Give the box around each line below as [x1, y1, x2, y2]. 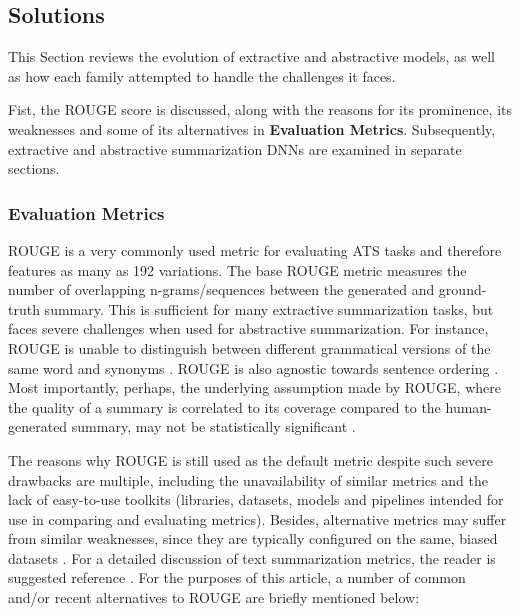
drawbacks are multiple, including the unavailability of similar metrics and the [8, 469, 488, 490]
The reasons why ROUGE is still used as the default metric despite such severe [8, 449, 494, 470]
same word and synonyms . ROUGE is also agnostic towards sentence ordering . [8, 357, 499, 378]
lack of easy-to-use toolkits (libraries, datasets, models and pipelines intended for [8, 489, 504, 510]
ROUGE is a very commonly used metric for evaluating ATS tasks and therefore [8, 239, 502, 260]
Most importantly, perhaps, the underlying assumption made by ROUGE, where [8, 377, 501, 398]
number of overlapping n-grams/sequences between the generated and [8, 279, 435, 300]
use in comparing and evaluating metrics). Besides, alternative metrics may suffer [8, 508, 507, 529]
